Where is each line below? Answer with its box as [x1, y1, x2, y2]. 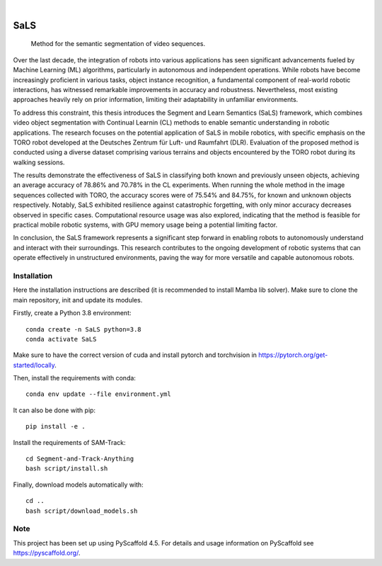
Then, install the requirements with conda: [13, 374, 136, 383]
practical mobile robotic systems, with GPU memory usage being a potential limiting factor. [13, 220, 278, 230]
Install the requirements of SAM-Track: [13, 438, 127, 446]
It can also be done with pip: [13, 406, 95, 414]
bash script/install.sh [25, 465, 108, 472]
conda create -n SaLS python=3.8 [25, 325, 141, 333]
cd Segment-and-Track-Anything [25, 455, 134, 463]
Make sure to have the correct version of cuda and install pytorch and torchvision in [13, 351, 257, 359]
